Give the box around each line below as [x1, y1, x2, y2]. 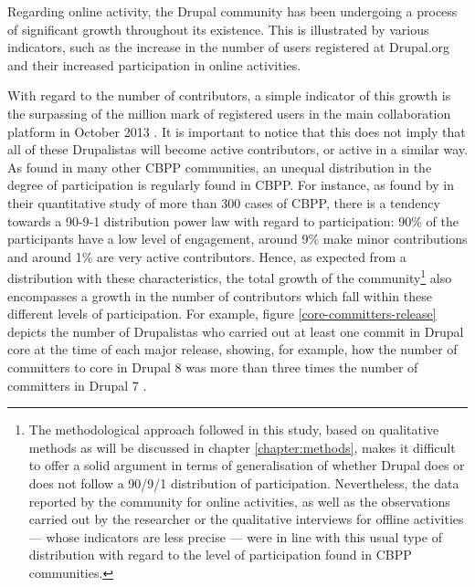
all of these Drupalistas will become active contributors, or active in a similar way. [7, 140, 468, 159]
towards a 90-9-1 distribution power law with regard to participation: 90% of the [7, 211, 459, 230]
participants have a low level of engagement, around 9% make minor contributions [7, 229, 468, 248]
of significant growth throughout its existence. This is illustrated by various [7, 19, 429, 38]
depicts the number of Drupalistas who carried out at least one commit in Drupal [7, 321, 464, 341]
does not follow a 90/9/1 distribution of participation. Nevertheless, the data [28, 473, 459, 492]
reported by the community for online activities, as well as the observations [28, 491, 450, 510]
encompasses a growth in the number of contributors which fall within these [7, 286, 432, 305]
